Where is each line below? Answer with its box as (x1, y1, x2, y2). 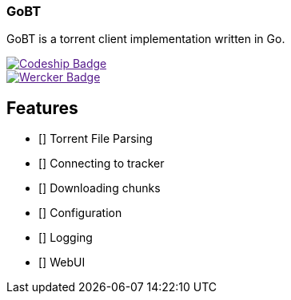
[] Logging (38, 231, 93, 245)
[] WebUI (38, 255, 86, 270)
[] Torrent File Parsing (38, 132, 153, 146)
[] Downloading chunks (38, 181, 161, 195)
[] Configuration (38, 206, 122, 220)
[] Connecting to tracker (38, 156, 165, 171)
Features (6, 97, 78, 118)
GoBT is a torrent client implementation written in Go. (6, 32, 285, 46)
